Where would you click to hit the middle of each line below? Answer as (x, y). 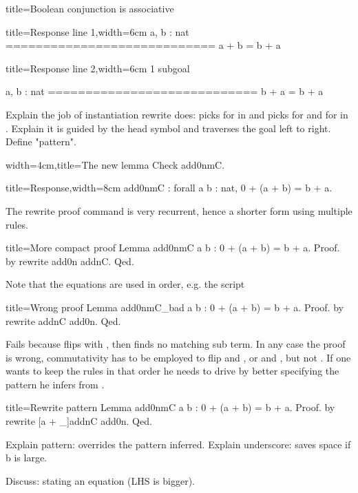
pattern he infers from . (55, 384)
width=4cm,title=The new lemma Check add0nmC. (115, 164)
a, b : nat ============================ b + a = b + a (165, 91)
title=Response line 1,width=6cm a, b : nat (97, 31)
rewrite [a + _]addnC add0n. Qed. (79, 421)
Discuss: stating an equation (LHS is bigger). (100, 480)
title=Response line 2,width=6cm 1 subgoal (98, 68)
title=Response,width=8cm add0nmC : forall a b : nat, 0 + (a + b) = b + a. (169, 188)
